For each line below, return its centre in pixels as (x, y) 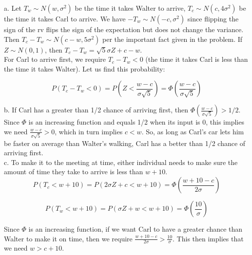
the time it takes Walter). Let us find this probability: (85, 68)
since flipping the (213, 18)
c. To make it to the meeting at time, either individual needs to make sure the (121, 162)
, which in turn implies (89, 131)
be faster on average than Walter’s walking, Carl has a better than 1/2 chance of (125, 143)
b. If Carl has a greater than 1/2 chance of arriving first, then (96, 110)
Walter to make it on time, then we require (68, 238)
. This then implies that (208, 238)
